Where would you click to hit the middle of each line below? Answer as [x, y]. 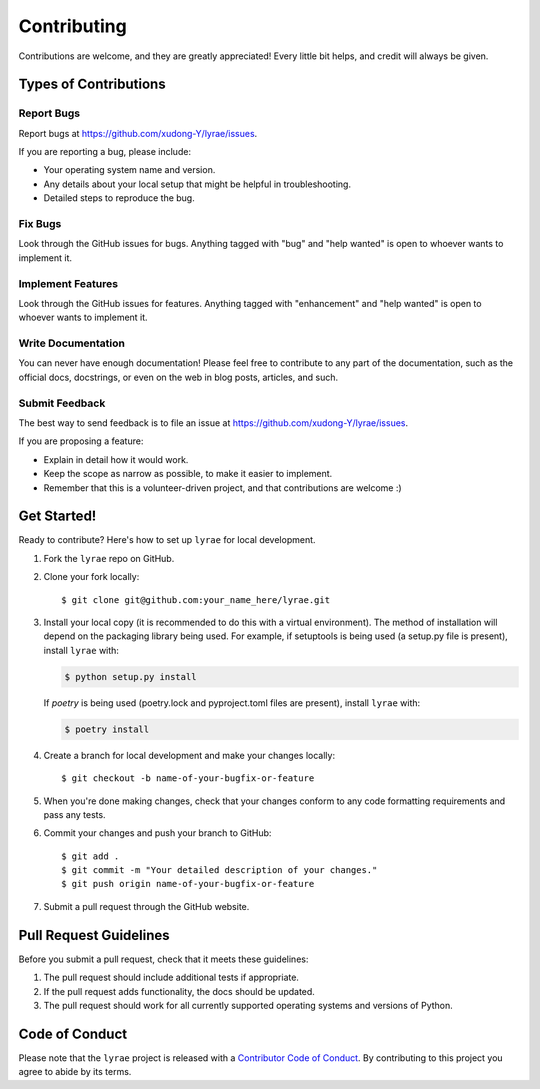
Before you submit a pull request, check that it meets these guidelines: [163, 959]
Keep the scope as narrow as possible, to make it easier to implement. [188, 474]
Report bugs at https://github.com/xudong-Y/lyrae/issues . [138, 133]
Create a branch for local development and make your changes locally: [189, 755]
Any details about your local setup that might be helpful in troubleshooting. [197, 184]
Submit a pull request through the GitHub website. [146, 906]
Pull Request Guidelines [94, 935]
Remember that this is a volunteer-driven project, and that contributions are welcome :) [222, 487]
